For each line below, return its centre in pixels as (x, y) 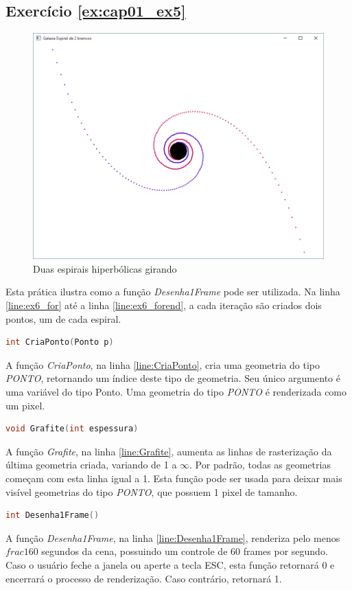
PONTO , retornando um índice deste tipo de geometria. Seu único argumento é (173, 378)
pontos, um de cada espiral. (63, 318)
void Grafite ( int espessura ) (72, 429)
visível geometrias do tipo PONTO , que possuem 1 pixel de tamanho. (152, 491)
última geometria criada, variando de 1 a (91, 465)
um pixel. (25, 405)
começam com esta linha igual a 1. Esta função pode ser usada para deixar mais (174, 478)
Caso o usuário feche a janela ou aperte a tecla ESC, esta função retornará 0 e (170, 564)
